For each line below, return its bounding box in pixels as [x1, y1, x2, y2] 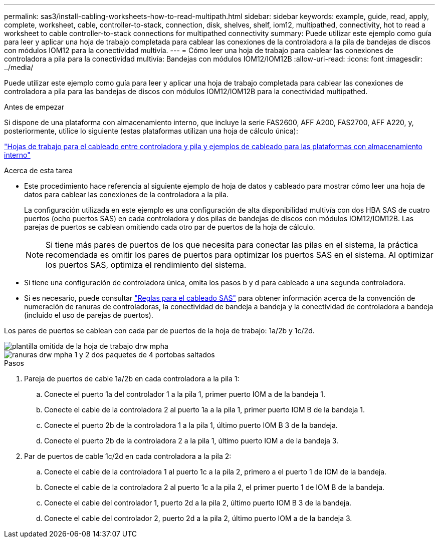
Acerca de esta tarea [4, 166, 73, 175]
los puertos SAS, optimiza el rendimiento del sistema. [46, 260, 247, 270]
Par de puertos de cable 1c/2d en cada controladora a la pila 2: [24, 452, 232, 460]
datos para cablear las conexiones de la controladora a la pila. [24, 190, 229, 199]
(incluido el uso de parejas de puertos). [24, 311, 153, 319]
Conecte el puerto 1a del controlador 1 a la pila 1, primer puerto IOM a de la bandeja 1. [44, 390, 325, 398]
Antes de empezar [4, 103, 65, 111]
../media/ [4, 63, 34, 72]
